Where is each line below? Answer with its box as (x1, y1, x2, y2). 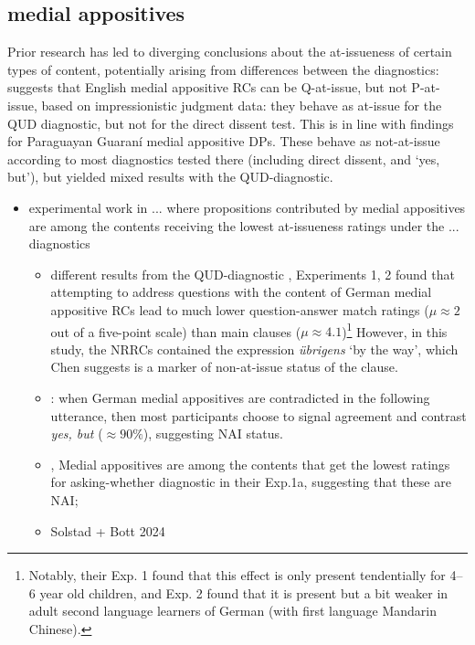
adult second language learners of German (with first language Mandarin (28, 601, 438, 620)
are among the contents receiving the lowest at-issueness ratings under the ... (28, 216, 459, 235)
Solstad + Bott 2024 (50, 521, 165, 540)
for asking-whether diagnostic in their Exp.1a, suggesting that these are (50, 472, 451, 492)
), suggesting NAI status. (142, 424, 283, 443)
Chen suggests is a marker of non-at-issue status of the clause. (50, 357, 398, 376)
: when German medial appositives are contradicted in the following (50, 387, 430, 407)
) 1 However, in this (342, 319, 448, 341)
